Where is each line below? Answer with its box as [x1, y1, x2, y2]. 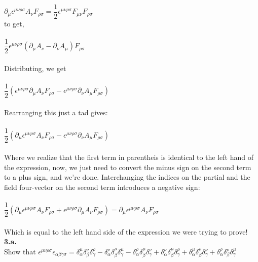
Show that [4, 246, 36, 256]
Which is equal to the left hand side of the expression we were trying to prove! [4, 226, 248, 237]
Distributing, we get [4, 62, 66, 73]
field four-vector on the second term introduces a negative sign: [4, 181, 200, 192]
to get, [4, 18, 24, 28]
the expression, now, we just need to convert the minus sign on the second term [4, 161, 251, 172]
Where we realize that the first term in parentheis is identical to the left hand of [4, 152, 253, 162]
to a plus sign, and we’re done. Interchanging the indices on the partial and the [4, 172, 250, 182]
